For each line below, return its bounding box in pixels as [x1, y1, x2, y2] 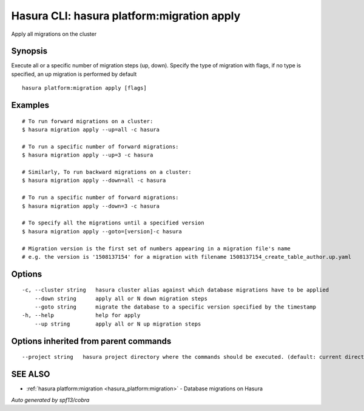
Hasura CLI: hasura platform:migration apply [11, 9, 241, 22]
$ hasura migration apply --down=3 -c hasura [22, 202, 160, 209]
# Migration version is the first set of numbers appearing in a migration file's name [22, 245, 291, 252]
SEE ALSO [11, 369, 50, 379]
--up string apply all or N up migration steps [34, 320, 201, 327]
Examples [11, 100, 50, 110]
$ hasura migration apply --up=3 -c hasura [22, 152, 153, 159]
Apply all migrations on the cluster [11, 30, 97, 38]
